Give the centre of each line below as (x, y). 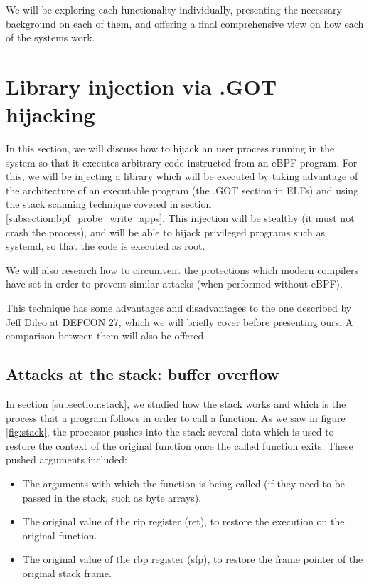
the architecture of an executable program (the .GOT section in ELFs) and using (182, 190)
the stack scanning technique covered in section (109, 204)
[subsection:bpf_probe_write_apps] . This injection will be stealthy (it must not (180, 218)
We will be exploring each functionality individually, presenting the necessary (174, 9)
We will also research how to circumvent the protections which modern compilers (182, 269)
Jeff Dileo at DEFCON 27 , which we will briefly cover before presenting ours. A (180, 321)
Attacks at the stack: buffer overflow (143, 374)
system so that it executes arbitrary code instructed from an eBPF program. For (182, 162)
